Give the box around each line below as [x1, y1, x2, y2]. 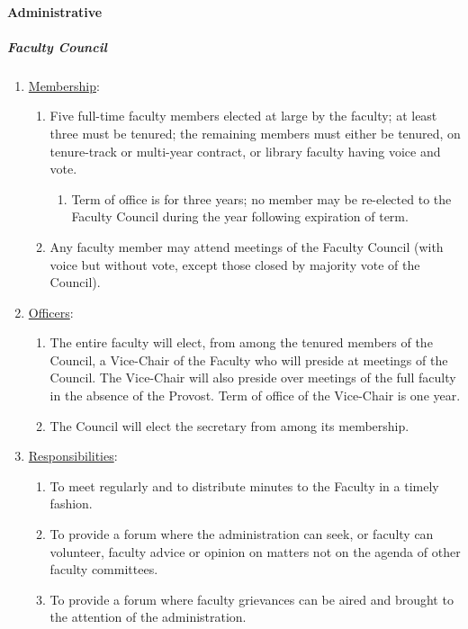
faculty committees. [49, 560, 158, 579]
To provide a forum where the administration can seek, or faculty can [49, 525, 434, 544]
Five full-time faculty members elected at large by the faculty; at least [49, 106, 437, 125]
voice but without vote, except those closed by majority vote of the [49, 255, 420, 274]
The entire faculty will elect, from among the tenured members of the [49, 333, 433, 352]
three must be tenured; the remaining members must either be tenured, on [49, 123, 461, 142]
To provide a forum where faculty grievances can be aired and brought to [49, 589, 454, 608]
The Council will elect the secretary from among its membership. [49, 416, 409, 435]
